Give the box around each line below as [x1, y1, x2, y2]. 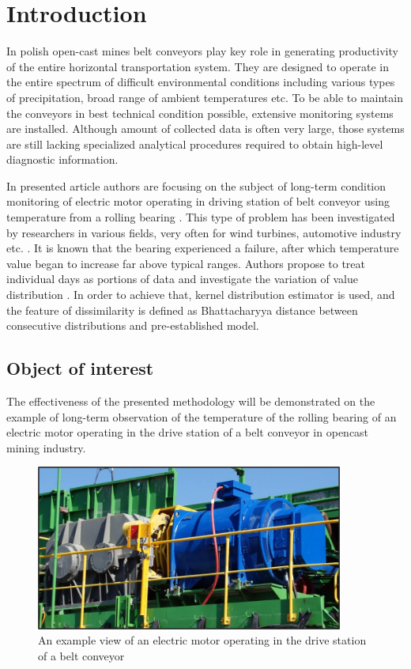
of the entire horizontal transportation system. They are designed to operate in [6, 58, 389, 74]
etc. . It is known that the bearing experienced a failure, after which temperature [6, 240, 399, 256]
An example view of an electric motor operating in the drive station [38, 632, 367, 648]
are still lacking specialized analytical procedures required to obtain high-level [6, 135, 383, 152]
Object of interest [6, 356, 154, 380]
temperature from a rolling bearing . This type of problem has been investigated [6, 209, 395, 225]
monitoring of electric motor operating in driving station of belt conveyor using [6, 193, 390, 210]
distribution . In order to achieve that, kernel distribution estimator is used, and [6, 286, 395, 303]
